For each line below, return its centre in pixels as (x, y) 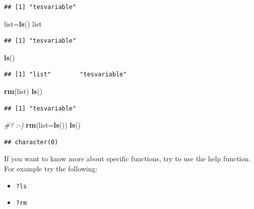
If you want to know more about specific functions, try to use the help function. (128, 159)
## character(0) (31, 142)
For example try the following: (51, 168)
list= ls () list (23, 23)
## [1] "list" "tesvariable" (66, 75)
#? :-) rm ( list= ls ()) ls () (43, 125)
